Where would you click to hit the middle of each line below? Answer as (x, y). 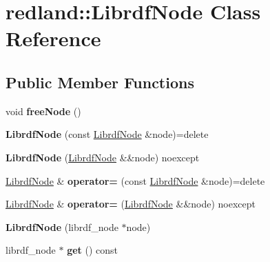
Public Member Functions (100, 82)
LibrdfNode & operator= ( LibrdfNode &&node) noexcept (131, 204)
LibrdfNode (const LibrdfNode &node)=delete (107, 134)
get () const (93, 250)
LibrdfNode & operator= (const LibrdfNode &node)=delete (135, 180)
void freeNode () (43, 111)
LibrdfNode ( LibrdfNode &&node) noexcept (103, 157)
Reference (53, 38)
